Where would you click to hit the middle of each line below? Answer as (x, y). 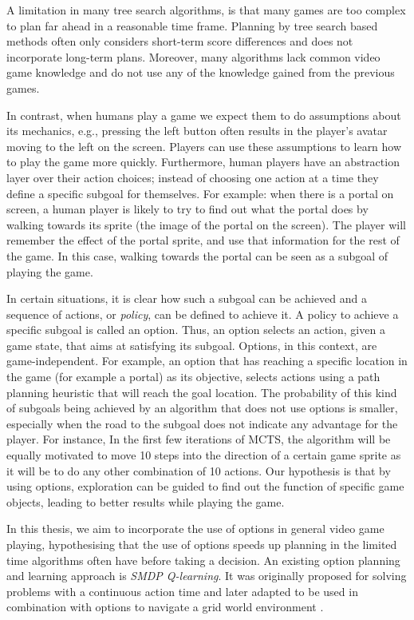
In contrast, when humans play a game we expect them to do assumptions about (204, 115)
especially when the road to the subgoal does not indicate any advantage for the (202, 423)
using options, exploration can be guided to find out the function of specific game (205, 486)
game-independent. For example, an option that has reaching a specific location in (207, 361)
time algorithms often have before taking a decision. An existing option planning (203, 560)
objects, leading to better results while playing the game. (146, 501)
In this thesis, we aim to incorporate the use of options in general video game (195, 529)
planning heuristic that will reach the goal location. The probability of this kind (202, 392)
